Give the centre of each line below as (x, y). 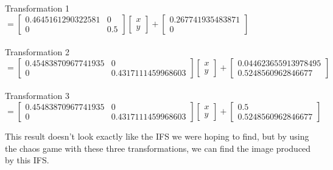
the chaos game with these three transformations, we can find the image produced (158, 148)
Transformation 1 (37, 8)
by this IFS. (27, 160)
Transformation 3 (37, 96)
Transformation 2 (37, 52)
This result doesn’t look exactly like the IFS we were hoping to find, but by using (157, 136)
